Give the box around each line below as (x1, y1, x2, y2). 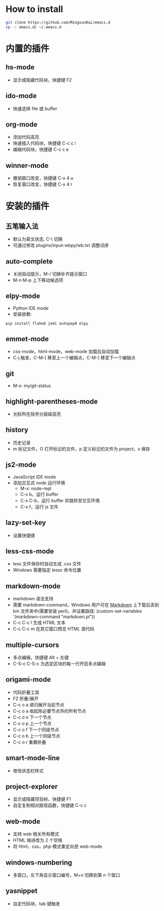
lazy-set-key (5, 519, 46, 527)
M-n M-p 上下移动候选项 (12, 277, 64, 283)
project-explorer (5, 782, 58, 790)
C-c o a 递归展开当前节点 (12, 701, 65, 708)
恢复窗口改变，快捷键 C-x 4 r (12, 181, 73, 187)
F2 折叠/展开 (12, 695, 39, 701)
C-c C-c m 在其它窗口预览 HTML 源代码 (12, 626, 95, 632)
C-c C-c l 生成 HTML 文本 (12, 620, 66, 626)
